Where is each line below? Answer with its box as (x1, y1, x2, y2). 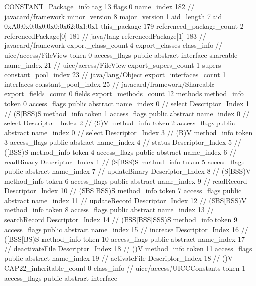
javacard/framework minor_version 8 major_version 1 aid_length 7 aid (4, 11, 222, 21)
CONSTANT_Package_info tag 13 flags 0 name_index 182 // (4, 1, 195, 11)
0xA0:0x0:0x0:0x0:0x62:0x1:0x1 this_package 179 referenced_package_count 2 (4, 21, 244, 31)
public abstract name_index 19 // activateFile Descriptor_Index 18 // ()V (4, 253, 233, 263)
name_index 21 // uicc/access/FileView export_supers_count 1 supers (4, 59, 221, 70)
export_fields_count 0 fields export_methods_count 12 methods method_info (4, 88, 244, 99)
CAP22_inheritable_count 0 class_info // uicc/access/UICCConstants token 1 (4, 263, 246, 273)
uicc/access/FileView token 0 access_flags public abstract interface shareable (4, 49, 238, 60)
